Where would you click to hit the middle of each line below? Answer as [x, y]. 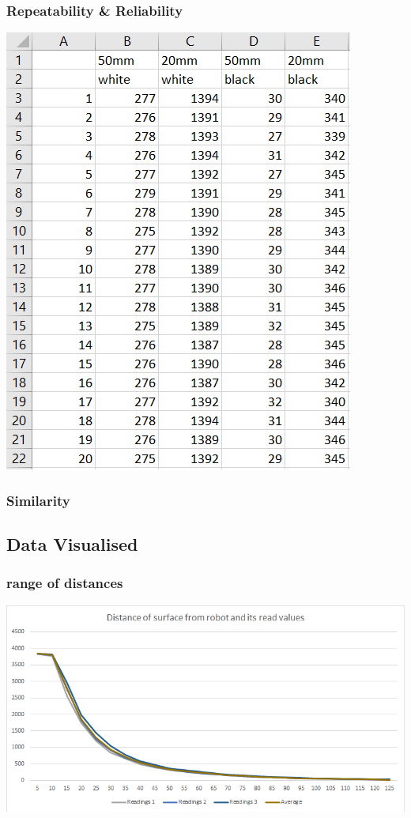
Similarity [38, 500]
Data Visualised [72, 544]
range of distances [65, 583]
